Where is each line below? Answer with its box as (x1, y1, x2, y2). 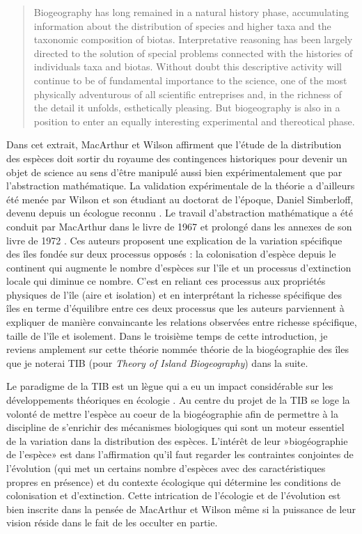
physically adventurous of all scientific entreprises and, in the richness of (33, 86, 342, 101)
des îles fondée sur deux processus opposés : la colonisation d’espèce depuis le (6, 246, 336, 261)
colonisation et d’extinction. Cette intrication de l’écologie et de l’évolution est (6, 488, 341, 503)
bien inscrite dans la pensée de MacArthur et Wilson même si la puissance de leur (6, 501, 356, 516)
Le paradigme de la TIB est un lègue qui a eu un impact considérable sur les (6, 379, 333, 393)
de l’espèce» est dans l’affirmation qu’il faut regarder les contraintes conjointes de (6, 447, 354, 462)
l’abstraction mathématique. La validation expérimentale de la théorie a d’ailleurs (6, 178, 355, 193)
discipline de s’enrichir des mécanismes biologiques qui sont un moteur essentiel (6, 420, 345, 434)
